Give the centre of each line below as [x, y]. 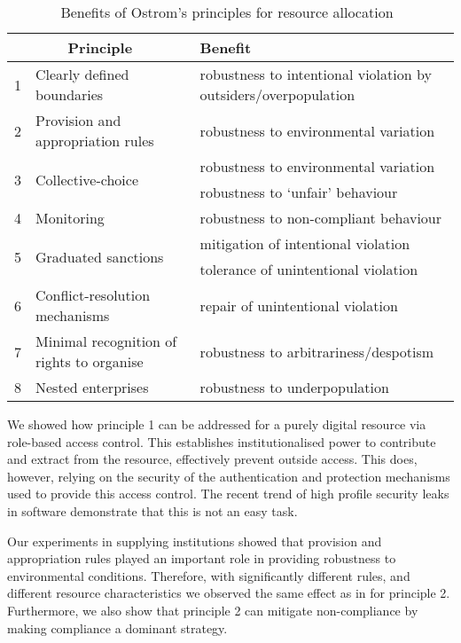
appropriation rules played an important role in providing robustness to [202, 558]
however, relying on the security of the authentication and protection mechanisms [229, 476]
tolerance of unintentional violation [309, 269]
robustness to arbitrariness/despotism [317, 351]
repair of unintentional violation [299, 305]
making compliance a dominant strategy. [117, 627]
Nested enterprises [92, 387]
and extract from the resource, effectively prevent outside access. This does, [212, 459]
